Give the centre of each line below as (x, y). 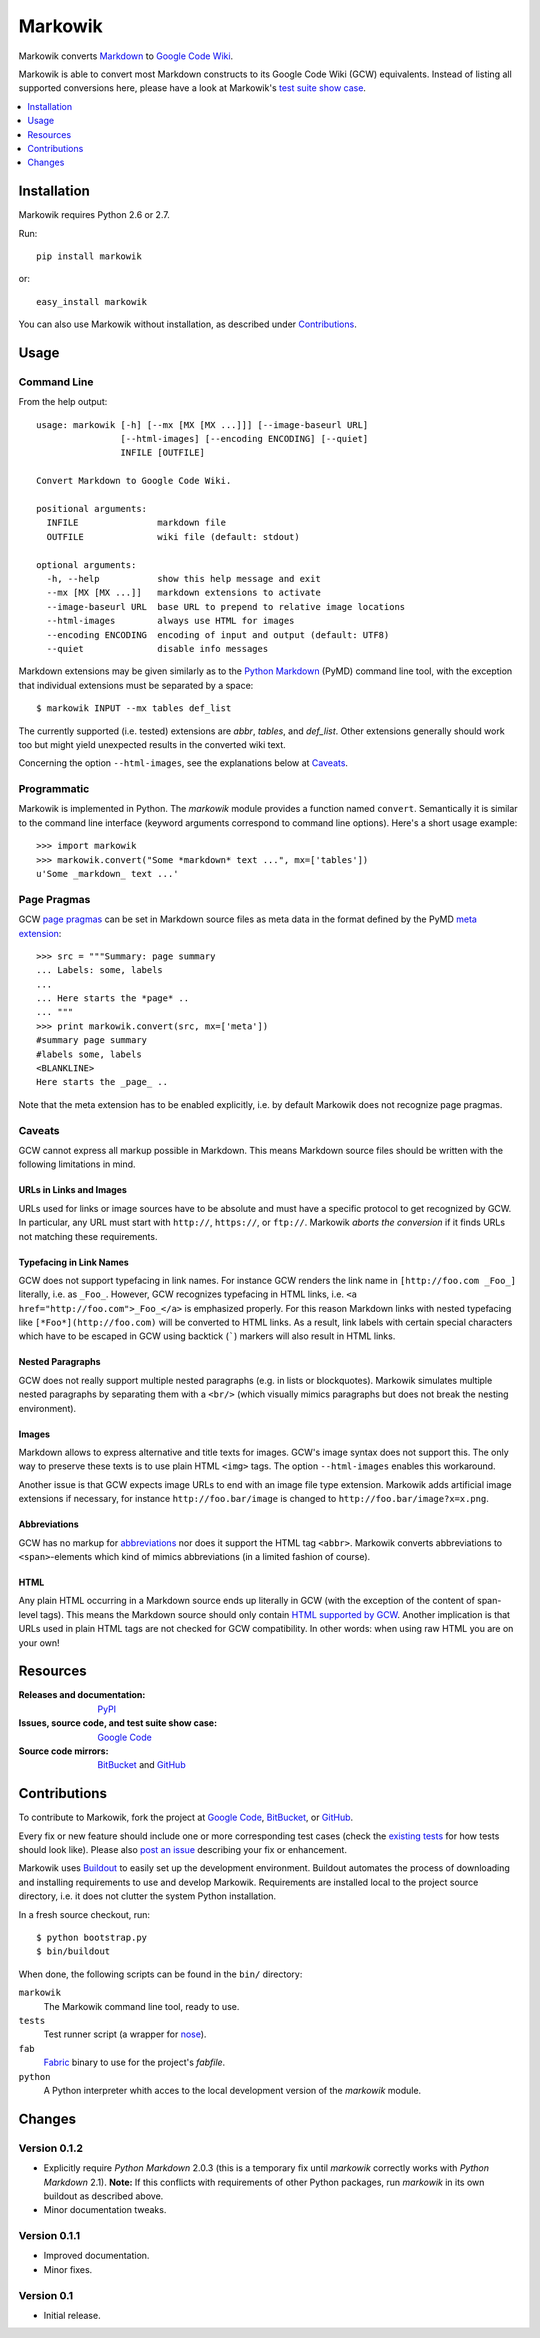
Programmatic (54, 789)
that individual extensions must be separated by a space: (136, 685)
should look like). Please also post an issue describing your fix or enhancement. (182, 1850)
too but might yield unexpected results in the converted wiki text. (152, 744)
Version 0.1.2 (51, 2148)
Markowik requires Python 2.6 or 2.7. (94, 215)
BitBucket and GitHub (141, 1765)
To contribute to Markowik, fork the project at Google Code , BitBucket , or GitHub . (186, 1817)
